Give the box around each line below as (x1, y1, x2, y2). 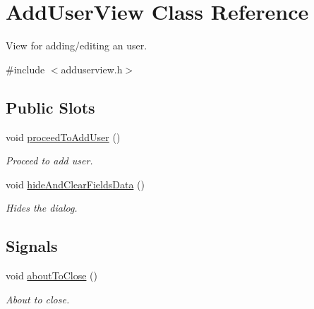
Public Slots (6, 96, 95, 118)
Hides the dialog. (6, 200, 78, 215)
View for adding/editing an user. (6, 38, 147, 53)
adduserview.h (61, 61, 123, 76)
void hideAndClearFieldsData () (6, 176, 145, 191)
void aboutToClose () (6, 268, 97, 283)
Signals (6, 235, 58, 257)
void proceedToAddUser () (6, 129, 121, 144)
